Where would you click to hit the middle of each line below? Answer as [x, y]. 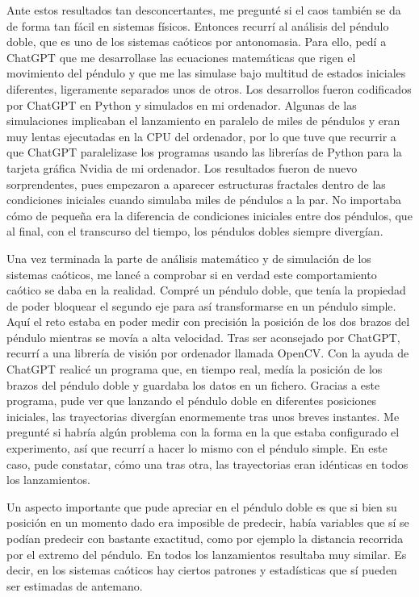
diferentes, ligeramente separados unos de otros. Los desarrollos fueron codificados [209, 88]
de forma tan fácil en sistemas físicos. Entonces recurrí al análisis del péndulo [198, 25]
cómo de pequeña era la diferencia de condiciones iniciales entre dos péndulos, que [209, 215]
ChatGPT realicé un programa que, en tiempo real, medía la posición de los [195, 369]
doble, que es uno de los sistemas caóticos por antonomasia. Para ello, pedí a [197, 42]
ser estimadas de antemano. [75, 585]
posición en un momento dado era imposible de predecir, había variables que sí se [208, 522]
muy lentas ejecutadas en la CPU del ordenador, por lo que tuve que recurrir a [201, 136]
